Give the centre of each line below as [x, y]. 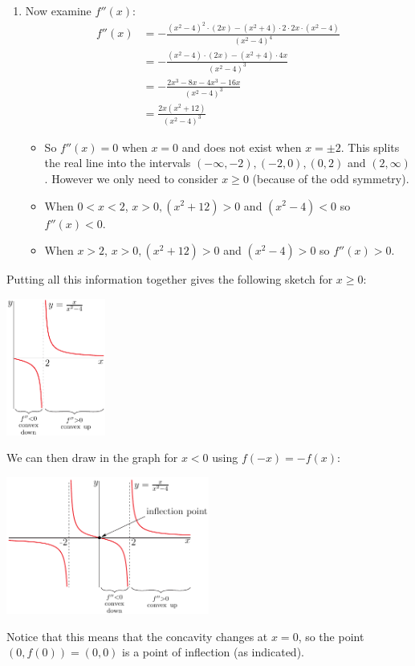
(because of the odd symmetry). [331, 178]
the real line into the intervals [118, 163]
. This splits [370, 147]
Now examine [58, 10]
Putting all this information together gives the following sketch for [170, 279]
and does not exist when [242, 147]
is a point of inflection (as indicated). [213, 652]
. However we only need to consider [131, 178]
